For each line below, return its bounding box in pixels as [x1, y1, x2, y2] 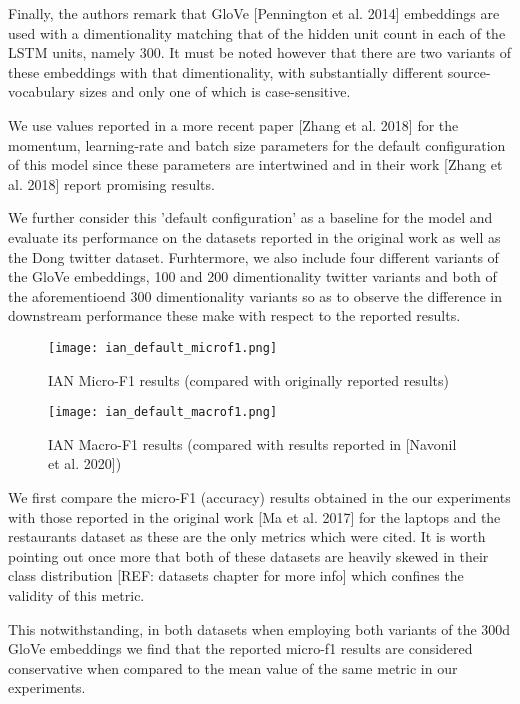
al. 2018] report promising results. [8, 173, 215, 194]
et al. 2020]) [48, 453, 122, 474]
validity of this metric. [8, 584, 145, 605]
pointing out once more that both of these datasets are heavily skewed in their [8, 545, 489, 566]
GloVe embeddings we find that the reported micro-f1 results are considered [8, 638, 473, 659]
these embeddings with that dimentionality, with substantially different [8, 61, 444, 82]
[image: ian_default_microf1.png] [48, 340, 278, 355]
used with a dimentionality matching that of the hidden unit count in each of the [8, 22, 506, 43]
